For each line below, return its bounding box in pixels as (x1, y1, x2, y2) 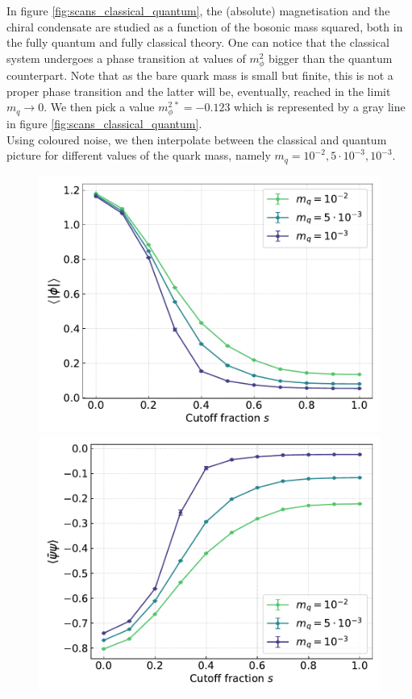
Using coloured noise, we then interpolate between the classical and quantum (6, 131, 387, 148)
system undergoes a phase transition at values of (6, 49, 246, 66)
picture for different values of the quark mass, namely (6, 147, 271, 164)
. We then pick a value (44, 98, 155, 115)
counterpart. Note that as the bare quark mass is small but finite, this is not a (6, 66, 393, 83)
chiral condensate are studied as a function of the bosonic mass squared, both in (6, 18, 403, 35)
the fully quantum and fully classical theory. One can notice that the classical (6, 34, 389, 51)
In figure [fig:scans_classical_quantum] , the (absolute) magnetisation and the (6, 2, 390, 19)
